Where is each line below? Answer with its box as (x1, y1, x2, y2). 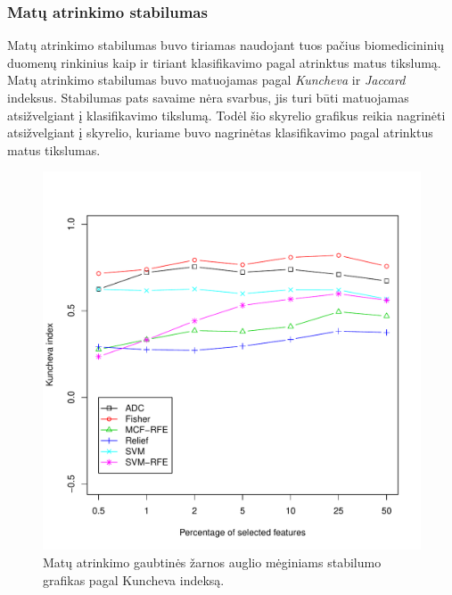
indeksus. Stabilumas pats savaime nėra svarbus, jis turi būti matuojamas (7, 88, 409, 106)
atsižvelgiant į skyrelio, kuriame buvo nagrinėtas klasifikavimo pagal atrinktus (7, 123, 433, 142)
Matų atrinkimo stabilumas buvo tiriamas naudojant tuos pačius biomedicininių (7, 36, 445, 54)
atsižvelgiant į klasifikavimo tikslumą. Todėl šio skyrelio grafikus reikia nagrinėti (7, 105, 446, 124)
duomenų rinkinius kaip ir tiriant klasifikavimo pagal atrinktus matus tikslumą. (7, 53, 441, 71)
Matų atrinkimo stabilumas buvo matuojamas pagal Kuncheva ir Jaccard (7, 70, 406, 89)
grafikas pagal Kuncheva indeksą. (43, 570, 225, 589)
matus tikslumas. (7, 140, 101, 159)
